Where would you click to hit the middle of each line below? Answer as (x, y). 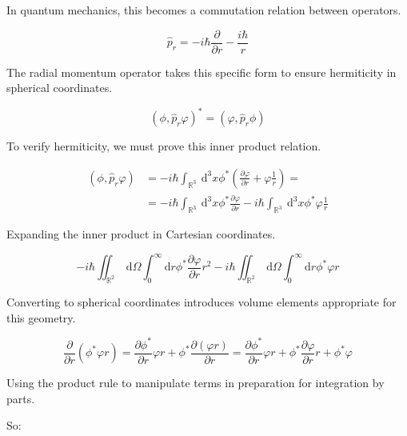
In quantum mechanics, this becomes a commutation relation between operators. (204, 10)
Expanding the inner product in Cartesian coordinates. (141, 234)
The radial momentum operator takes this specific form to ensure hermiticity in (202, 72)
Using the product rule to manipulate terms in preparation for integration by (196, 383)
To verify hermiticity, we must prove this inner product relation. (164, 146)
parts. (21, 398)
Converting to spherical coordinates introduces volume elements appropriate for (202, 302)
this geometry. (41, 317)
